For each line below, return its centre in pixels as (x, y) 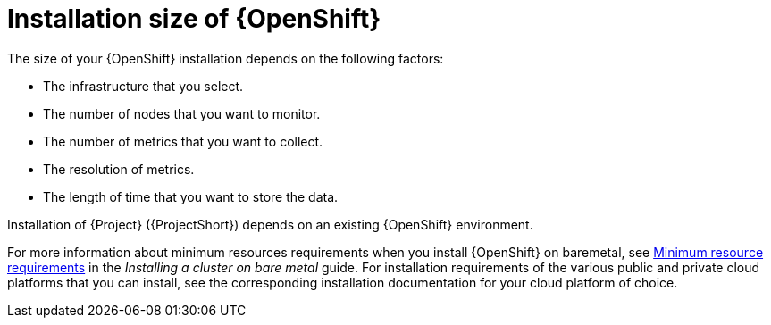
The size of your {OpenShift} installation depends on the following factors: (226, 58)
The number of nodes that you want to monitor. (182, 113)
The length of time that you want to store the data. (191, 196)
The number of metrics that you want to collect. (183, 141)
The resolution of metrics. (119, 169)
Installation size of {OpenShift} (194, 19)
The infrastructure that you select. (143, 86)
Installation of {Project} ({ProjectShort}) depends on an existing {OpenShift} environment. (270, 224)
